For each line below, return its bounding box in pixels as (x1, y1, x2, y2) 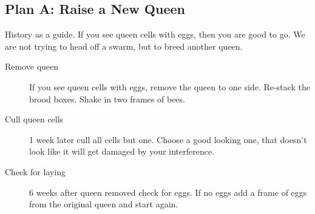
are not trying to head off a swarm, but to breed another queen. (5, 39, 243, 52)
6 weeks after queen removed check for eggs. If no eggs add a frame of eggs (29, 186, 307, 198)
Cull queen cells (5, 113, 64, 125)
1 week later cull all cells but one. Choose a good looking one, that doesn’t (29, 133, 307, 145)
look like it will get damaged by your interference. (29, 145, 215, 158)
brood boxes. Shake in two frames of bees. (29, 92, 185, 105)
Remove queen (5, 60, 59, 73)
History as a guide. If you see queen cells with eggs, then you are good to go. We (5, 28, 305, 41)
